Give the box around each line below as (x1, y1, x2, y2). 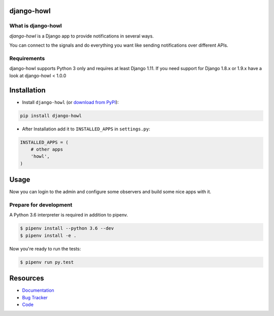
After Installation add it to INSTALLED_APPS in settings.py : (22, 126, 151, 132)
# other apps (30, 146, 63, 152)
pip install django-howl (20, 113, 82, 119)
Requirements (9, 55, 45, 62)
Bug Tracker (22, 294, 48, 300)
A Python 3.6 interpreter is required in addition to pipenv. (9, 212, 128, 218)
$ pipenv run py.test (20, 259, 74, 265)
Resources (9, 274, 44, 283)
